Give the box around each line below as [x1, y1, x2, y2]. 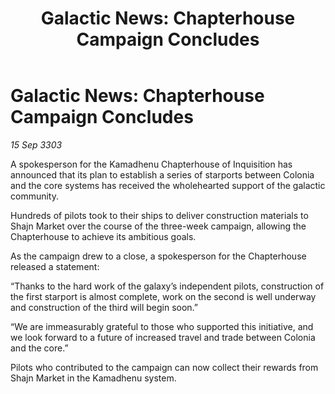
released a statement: [10, 260, 100, 272]
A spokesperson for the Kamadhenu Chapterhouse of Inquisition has [10, 158, 293, 170]
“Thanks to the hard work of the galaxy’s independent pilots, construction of [10, 280, 325, 292]
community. [10, 190, 59, 202]
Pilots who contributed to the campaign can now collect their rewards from [10, 361, 319, 373]
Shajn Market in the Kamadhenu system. [10, 372, 177, 384]
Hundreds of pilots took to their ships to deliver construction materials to [10, 209, 309, 221]
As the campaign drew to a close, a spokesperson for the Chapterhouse [10, 250, 307, 262]
